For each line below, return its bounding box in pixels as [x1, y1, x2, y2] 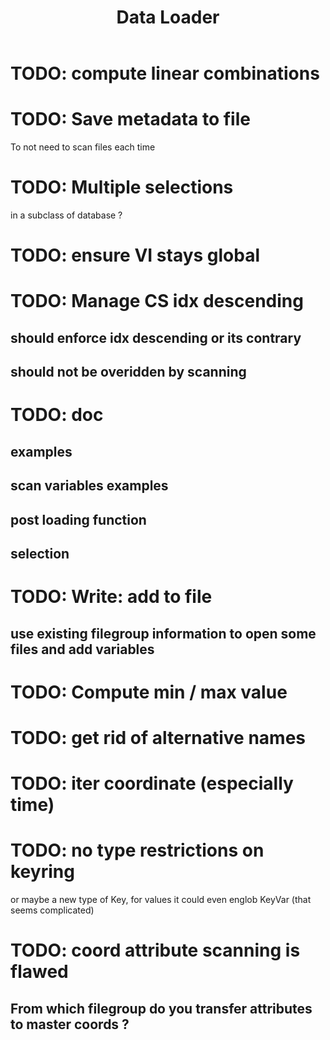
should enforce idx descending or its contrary [10, 329, 302, 346]
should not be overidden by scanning [10, 364, 247, 381]
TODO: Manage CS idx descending [10, 290, 304, 313]
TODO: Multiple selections [10, 176, 234, 199]
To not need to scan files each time [10, 141, 156, 153]
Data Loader [116, 6, 220, 29]
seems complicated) [10, 904, 95, 916]
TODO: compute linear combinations [10, 62, 320, 85]
